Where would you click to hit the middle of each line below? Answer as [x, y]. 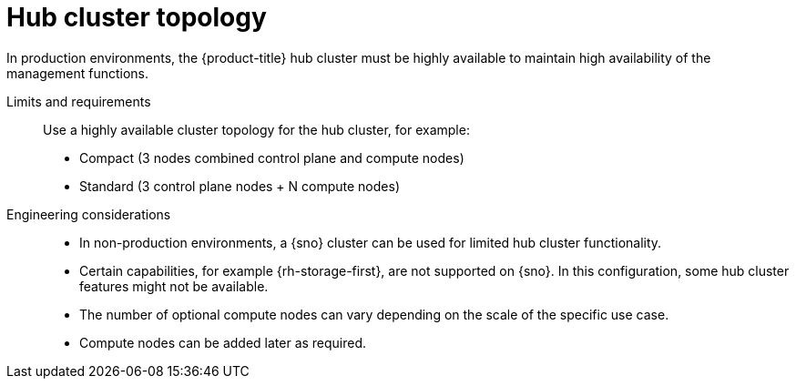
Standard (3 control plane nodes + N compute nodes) [240, 186]
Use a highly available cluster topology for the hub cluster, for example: [256, 129]
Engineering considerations [89, 214]
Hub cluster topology [137, 17]
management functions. [78, 73]
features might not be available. [174, 286]
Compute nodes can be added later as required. [223, 342]
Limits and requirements [79, 101]
